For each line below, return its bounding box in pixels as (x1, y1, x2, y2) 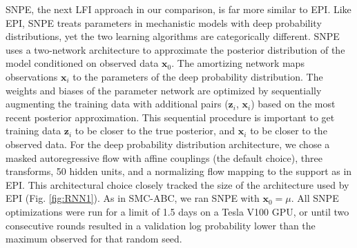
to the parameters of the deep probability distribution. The (73, 69, 323, 83)
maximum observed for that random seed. (6, 231, 182, 246)
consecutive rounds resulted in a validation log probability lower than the (6, 218, 316, 232)
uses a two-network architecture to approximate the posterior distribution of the (6, 42, 345, 56)
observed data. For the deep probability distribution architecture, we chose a (6, 136, 330, 151)
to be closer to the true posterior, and (75, 123, 235, 138)
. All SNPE (291, 191, 339, 205)
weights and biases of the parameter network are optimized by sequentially (6, 83, 322, 97)
